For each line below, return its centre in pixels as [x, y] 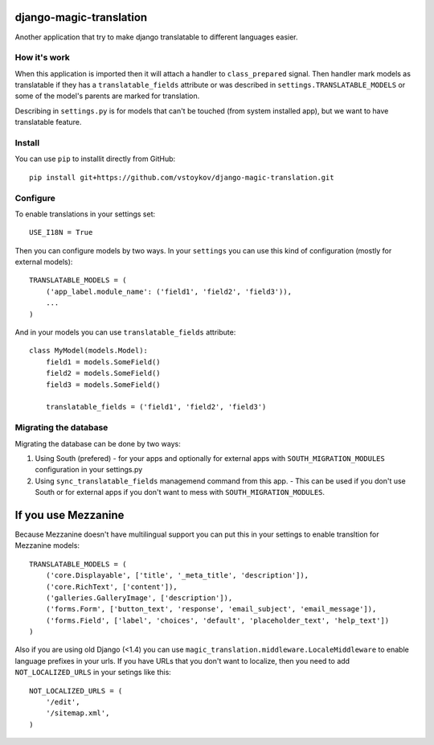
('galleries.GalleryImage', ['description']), [139, 598]
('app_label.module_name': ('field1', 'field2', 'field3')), [169, 291]
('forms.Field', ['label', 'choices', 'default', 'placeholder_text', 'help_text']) [217, 620]
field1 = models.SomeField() [103, 362]
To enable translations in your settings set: [85, 214]
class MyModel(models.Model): [89, 351]
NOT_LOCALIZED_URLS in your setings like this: [93, 673]
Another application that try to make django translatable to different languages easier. [156, 37]
